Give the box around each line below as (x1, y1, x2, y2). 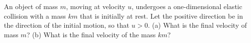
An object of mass (4, 1, 58, 11)
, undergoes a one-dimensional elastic (131, 1, 242, 11)
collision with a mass (4, 11, 66, 21)
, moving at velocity (66, 1, 126, 11)
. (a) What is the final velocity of (148, 20, 247, 30)
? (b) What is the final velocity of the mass (26, 29, 156, 39)
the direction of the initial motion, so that (4, 20, 130, 30)
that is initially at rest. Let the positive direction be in (79, 11, 243, 21)
